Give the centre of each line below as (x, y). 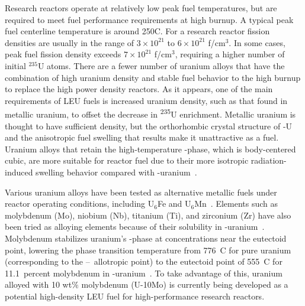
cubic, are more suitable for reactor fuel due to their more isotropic (127, 160)
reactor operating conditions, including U (80, 204)
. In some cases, (257, 42)
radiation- (269, 160)
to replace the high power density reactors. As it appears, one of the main (139, 89)
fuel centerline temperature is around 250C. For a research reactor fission (137, 31)
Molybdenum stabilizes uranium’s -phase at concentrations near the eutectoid (146, 238)
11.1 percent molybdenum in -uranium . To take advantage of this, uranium (144, 273)
